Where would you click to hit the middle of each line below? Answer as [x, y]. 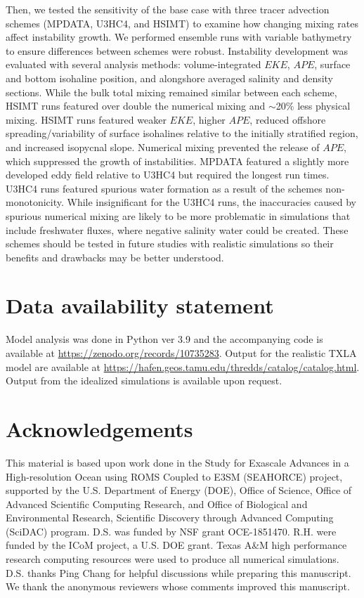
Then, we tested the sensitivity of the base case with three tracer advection [168, 9]
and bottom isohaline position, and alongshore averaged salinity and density [170, 78]
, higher [209, 119]
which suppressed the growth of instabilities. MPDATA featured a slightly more [177, 161]
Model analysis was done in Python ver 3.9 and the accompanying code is [164, 339]
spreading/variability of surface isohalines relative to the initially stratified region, [182, 133]
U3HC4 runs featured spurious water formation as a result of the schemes [164, 188]
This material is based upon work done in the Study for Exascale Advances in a [177, 462]
